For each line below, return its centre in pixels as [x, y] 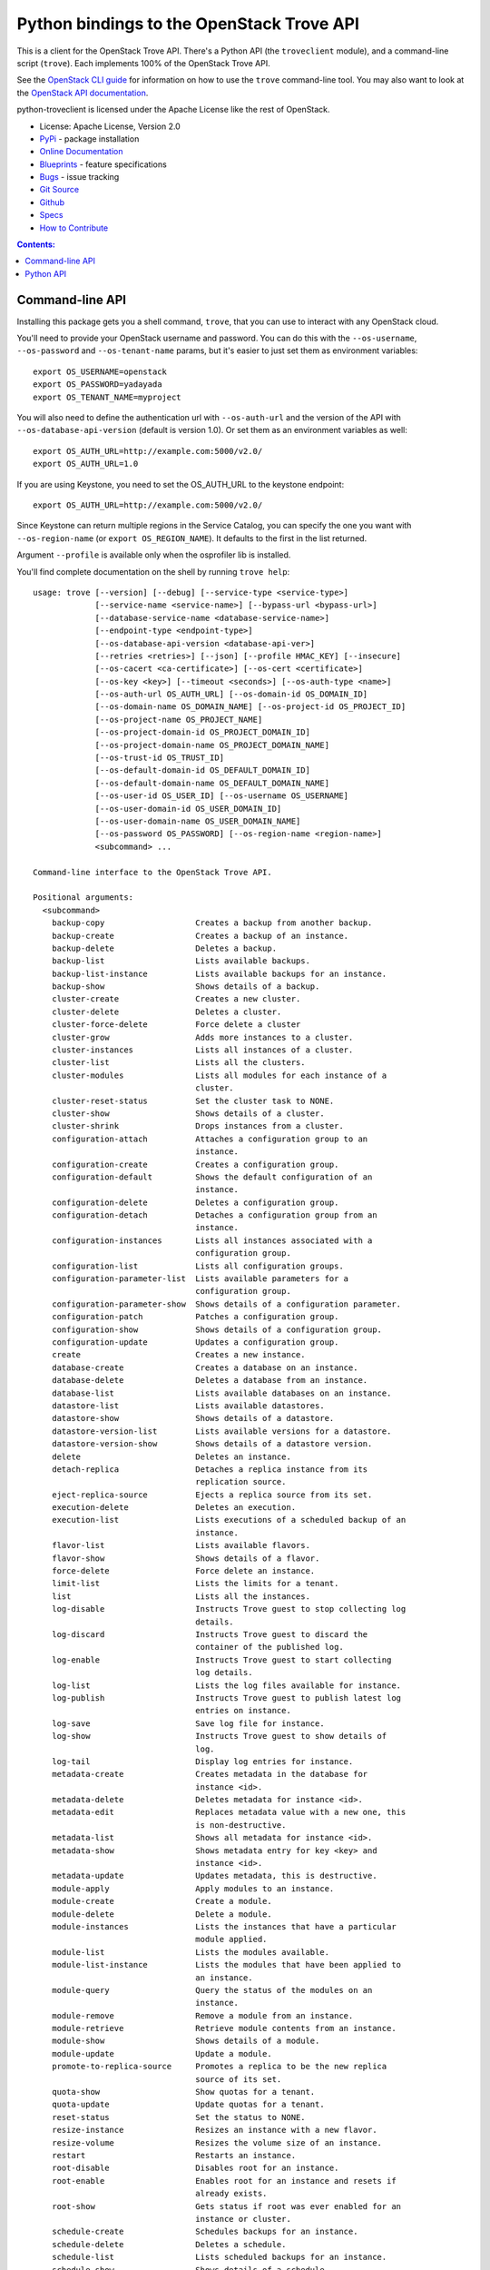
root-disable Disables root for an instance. [195, 2168]
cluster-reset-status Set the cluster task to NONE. [193, 1100]
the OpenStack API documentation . [83, 93]
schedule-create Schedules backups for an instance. [205, 2232]
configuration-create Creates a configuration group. [195, 1164]
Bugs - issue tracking [79, 177]
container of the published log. [269, 1647]
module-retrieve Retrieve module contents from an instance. [224, 2028]
